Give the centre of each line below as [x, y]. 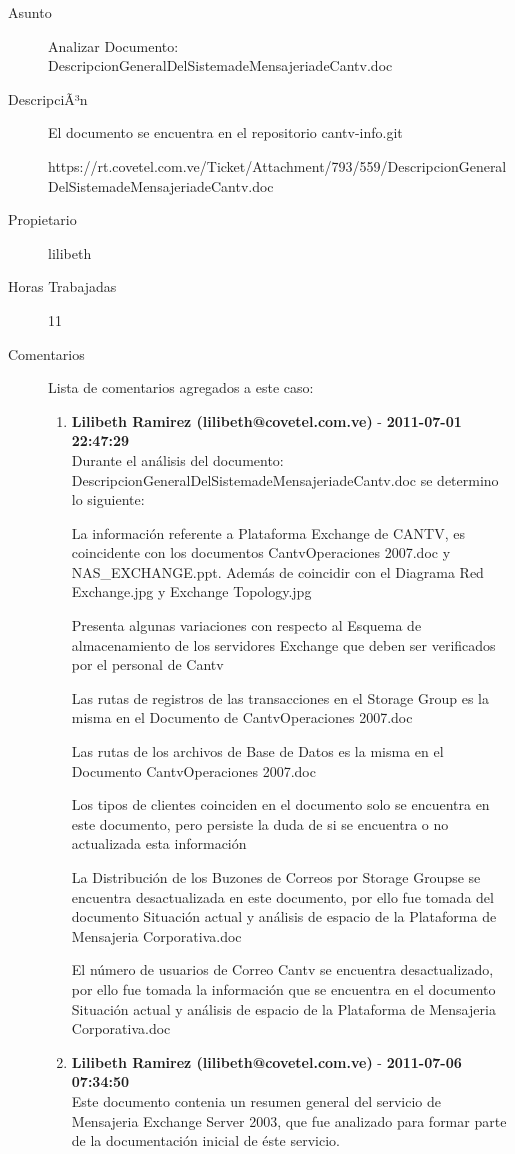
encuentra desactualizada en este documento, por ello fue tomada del [282, 896]
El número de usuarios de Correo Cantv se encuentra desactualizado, [282, 969]
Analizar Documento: [113, 45]
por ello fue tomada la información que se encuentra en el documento [283, 988]
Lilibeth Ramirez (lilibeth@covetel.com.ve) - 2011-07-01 [266, 420]
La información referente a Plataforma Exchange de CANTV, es [268, 532]
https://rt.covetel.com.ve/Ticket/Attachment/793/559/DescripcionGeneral [277, 165]
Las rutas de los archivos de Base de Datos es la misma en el [257, 751]
